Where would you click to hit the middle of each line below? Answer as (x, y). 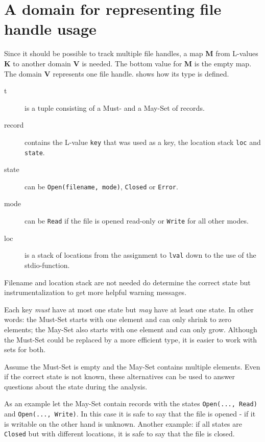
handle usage (50, 29)
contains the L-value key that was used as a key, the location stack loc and (143, 142)
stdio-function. (47, 265)
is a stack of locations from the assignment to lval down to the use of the (140, 255)
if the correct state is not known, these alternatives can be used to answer (120, 376)
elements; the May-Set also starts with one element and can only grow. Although (131, 329)
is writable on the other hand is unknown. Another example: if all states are (123, 423)
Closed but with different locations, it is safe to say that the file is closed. (119, 434)
